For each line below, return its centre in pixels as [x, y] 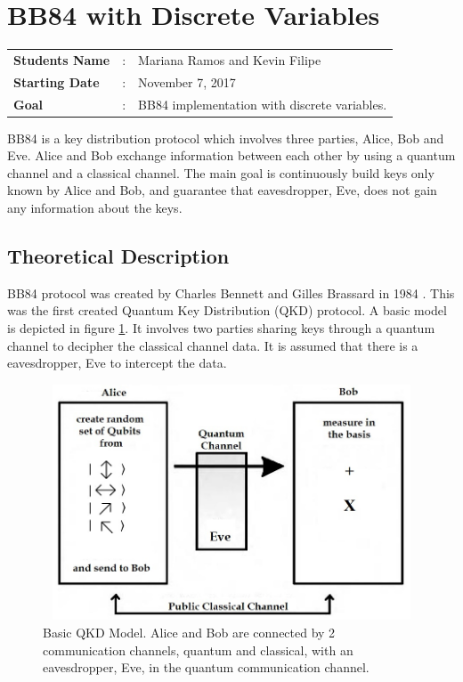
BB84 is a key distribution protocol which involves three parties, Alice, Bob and [226, 138]
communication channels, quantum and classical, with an [198, 650]
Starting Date [57, 81]
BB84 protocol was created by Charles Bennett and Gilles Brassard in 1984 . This [231, 292]
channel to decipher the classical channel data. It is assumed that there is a [213, 345]
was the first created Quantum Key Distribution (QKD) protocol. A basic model [227, 310]
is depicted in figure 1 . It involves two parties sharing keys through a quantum [221, 328]
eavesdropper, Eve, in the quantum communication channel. [206, 667]
